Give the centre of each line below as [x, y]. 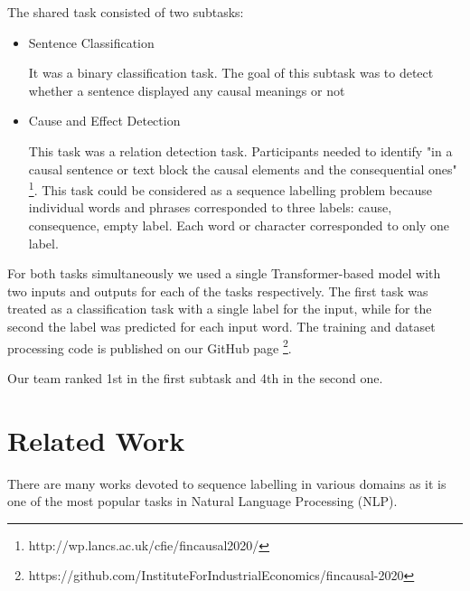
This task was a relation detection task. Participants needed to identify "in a [240, 150]
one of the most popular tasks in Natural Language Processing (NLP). [202, 501]
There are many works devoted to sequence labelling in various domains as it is [227, 483]
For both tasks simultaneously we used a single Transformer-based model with [224, 273]
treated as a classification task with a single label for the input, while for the [220, 309]
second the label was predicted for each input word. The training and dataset [221, 326]
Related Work [96, 440]
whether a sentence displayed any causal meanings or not [187, 90]
